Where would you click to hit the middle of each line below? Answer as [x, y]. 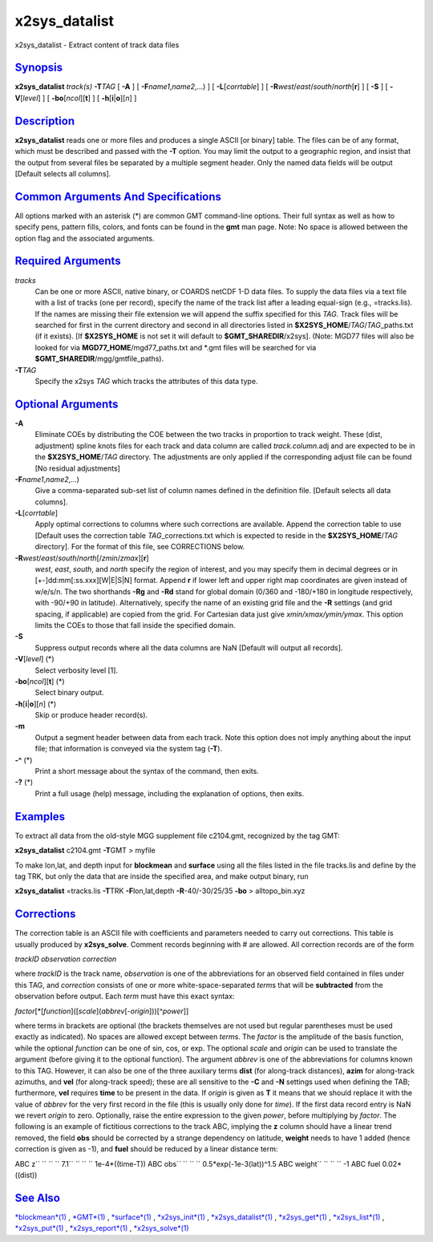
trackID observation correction [66, 959]
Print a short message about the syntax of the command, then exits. [147, 771]
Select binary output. [69, 693]
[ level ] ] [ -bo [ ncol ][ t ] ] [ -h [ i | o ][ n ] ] [79, 98]
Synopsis [39, 68]
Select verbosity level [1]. [77, 670]
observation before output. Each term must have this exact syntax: [125, 996]
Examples [40, 817]
